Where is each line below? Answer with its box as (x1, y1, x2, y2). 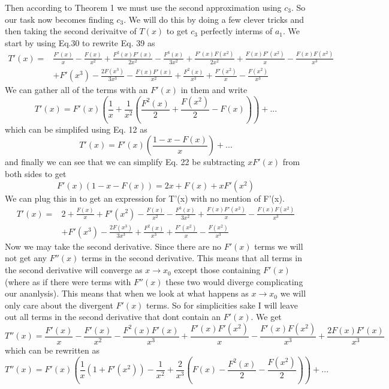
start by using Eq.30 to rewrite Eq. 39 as (5, 36, 155, 49)
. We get (251, 310, 282, 323)
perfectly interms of (200, 25, 273, 37)
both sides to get (5, 167, 67, 179)
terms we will (254, 240, 303, 252)
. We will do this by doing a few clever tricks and (123, 13, 304, 25)
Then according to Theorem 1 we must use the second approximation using (5, 1, 282, 13)
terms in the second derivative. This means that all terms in (81, 252, 302, 264)
